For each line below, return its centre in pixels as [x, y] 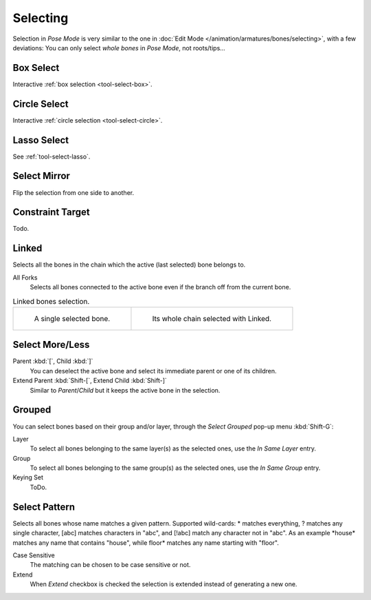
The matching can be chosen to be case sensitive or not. [110, 565]
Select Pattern [44, 507]
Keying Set [28, 477]
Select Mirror [41, 176]
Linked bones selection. [51, 301]
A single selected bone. [72, 318]
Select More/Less [51, 345]
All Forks [25, 277]
